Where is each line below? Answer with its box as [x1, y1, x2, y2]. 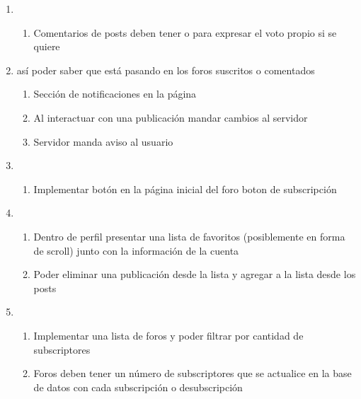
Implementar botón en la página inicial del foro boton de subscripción [33, 181, 337, 196]
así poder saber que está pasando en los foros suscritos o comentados [16, 62, 315, 77]
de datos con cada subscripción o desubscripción [33, 379, 243, 394]
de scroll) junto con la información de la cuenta [33, 243, 239, 258]
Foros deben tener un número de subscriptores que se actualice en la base [33, 366, 352, 381]
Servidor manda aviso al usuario [33, 134, 173, 149]
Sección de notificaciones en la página [33, 86, 197, 101]
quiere [33, 39, 60, 54]
